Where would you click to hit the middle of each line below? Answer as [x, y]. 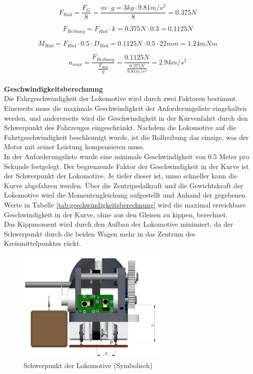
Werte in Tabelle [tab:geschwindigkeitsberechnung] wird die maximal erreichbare [125, 204]
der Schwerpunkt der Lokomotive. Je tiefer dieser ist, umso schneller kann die [121, 176]
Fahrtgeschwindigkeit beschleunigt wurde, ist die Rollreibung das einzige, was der [126, 137]
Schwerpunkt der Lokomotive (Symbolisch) [88, 365]
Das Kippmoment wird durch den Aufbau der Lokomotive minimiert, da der [119, 224]
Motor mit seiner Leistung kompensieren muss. [74, 147]
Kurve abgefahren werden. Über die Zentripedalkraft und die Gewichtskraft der [124, 185]
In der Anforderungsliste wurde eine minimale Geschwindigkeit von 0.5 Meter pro [127, 156]
